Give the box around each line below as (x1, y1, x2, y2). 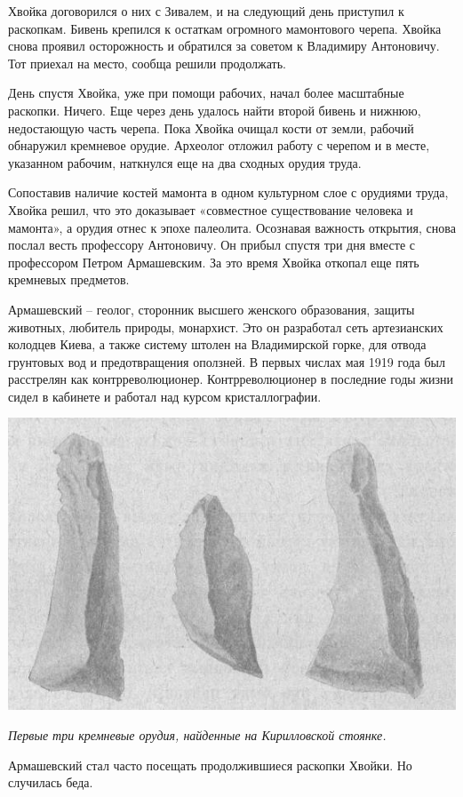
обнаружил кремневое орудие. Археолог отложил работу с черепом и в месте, (8, 136, 430, 155)
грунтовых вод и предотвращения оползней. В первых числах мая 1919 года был (8, 352, 446, 371)
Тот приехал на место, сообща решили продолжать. (8, 53, 286, 72)
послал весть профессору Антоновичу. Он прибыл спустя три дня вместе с (8, 235, 416, 254)
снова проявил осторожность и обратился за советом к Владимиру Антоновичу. (8, 36, 440, 55)
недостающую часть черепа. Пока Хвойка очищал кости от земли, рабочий (8, 118, 414, 137)
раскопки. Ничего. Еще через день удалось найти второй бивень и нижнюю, (8, 100, 421, 119)
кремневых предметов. (8, 270, 130, 289)
